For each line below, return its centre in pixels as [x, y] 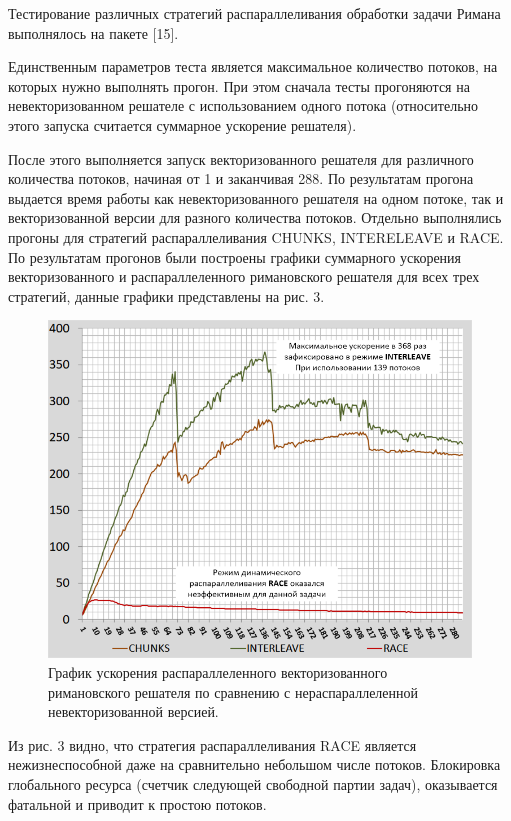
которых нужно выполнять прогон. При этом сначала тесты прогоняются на [239, 85]
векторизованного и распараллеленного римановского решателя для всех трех [244, 276]
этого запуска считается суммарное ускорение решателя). [182, 124]
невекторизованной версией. [133, 711]
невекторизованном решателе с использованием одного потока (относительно [243, 105]
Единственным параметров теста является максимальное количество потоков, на [253, 66]
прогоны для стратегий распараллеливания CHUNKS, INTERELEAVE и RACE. [256, 236]
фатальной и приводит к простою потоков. [137, 803]
